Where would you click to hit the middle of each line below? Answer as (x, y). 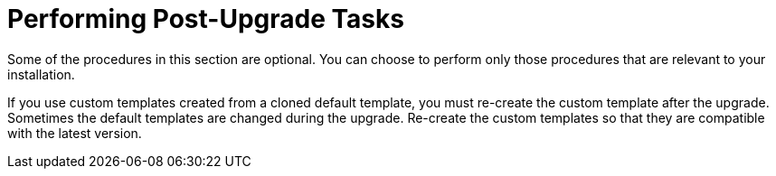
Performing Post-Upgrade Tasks (206, 19)
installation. (41, 74)
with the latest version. (75, 133)
